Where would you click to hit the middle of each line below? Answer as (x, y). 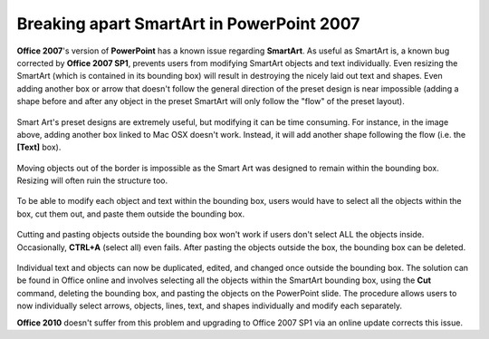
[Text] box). (39, 147)
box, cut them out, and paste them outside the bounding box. (131, 214)
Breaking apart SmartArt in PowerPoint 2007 (188, 24)
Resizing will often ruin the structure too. (92, 180)
